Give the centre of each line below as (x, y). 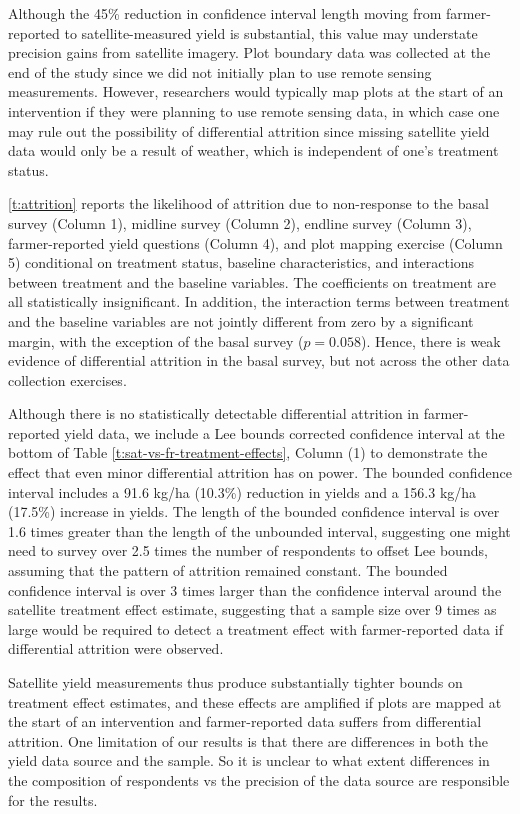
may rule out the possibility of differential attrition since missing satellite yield (249, 130)
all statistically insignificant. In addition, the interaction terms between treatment (259, 301)
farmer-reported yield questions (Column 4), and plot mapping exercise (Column (255, 242)
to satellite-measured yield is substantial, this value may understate (271, 32)
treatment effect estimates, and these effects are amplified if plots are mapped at (255, 701)
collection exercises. (67, 379)
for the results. (53, 799)
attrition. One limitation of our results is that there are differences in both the (248, 740)
